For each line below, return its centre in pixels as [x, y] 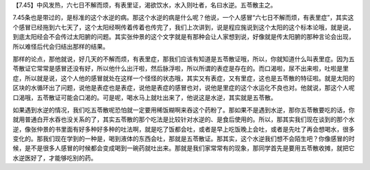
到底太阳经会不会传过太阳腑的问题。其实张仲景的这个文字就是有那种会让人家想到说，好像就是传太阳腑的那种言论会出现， [184, 37]
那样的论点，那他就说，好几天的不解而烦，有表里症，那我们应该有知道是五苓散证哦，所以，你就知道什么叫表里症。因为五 [184, 59]
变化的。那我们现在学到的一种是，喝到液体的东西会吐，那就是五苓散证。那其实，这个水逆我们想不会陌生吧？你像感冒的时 [184, 139]
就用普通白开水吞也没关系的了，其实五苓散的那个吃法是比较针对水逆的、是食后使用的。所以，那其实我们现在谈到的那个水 [184, 119]
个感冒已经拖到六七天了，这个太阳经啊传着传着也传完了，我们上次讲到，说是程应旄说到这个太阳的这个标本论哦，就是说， [184, 27]
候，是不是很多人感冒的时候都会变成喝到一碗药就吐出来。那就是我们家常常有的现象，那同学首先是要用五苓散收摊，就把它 [184, 148]
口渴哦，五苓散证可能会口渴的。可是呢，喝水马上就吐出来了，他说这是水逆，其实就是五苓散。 [145, 97]
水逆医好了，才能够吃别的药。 [55, 158]
